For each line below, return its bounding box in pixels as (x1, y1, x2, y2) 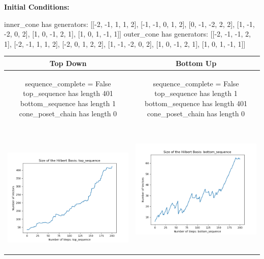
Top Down (49, 57, 87, 68)
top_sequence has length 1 (154, 88, 238, 99)
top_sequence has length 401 (23, 88, 113, 99)
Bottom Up (175, 57, 217, 68)
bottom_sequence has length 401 (145, 98, 247, 108)
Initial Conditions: (4, 2, 70, 12)
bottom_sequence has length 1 (20, 98, 116, 108)
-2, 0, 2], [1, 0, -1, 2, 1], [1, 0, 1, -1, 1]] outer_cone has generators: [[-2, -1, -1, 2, (4, 28, 251, 39)
